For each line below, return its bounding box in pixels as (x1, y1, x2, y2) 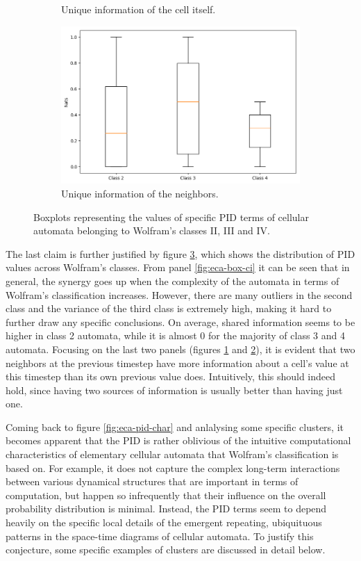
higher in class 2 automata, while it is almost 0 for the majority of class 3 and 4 (6, 328, 345, 343)
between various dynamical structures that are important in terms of (6, 474, 299, 489)
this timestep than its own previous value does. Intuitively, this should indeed (6, 369, 336, 384)
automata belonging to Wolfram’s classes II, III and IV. (33, 223, 271, 238)
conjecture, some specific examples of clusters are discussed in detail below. (6, 542, 326, 557)
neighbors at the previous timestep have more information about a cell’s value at (6, 355, 349, 370)
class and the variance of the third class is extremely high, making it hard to (6, 301, 332, 316)
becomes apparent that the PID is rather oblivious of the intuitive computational (6, 433, 351, 448)
